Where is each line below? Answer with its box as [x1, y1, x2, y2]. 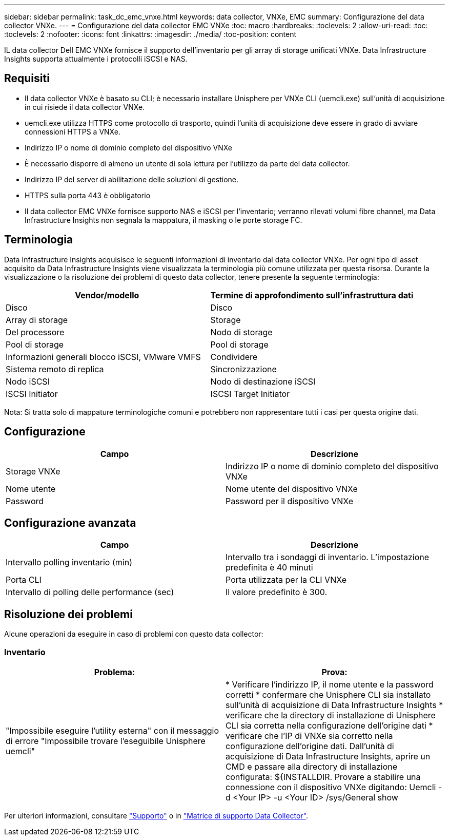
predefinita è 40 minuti [226, 562, 313, 573]
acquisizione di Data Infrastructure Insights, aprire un [226, 751, 431, 761]
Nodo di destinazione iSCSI [210, 376, 316, 387]
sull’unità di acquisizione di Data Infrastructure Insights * [226, 699, 443, 710]
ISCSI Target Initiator [210, 388, 290, 399]
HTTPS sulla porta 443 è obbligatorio [25, 190, 151, 200]
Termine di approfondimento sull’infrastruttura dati [210, 290, 414, 300]
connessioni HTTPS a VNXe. [25, 127, 120, 136]
